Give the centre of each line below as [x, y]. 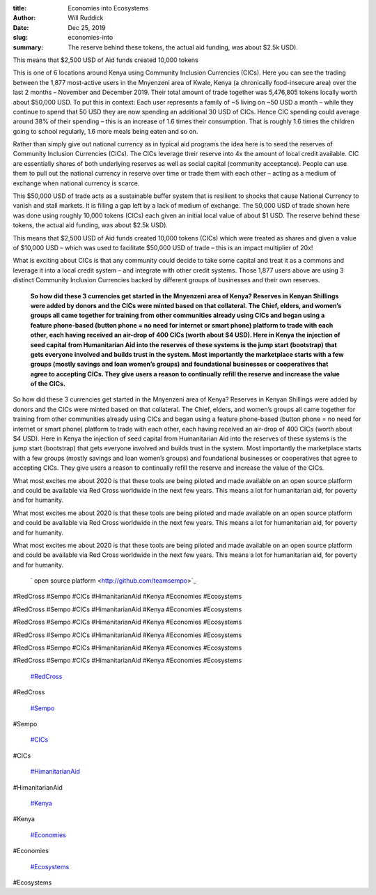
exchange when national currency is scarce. [76, 183]
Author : [24, 18]
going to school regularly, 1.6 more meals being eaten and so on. [105, 131]
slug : [20, 38]
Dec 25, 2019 [87, 27]
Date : [21, 27]
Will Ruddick [86, 18]
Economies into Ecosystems [108, 8]
